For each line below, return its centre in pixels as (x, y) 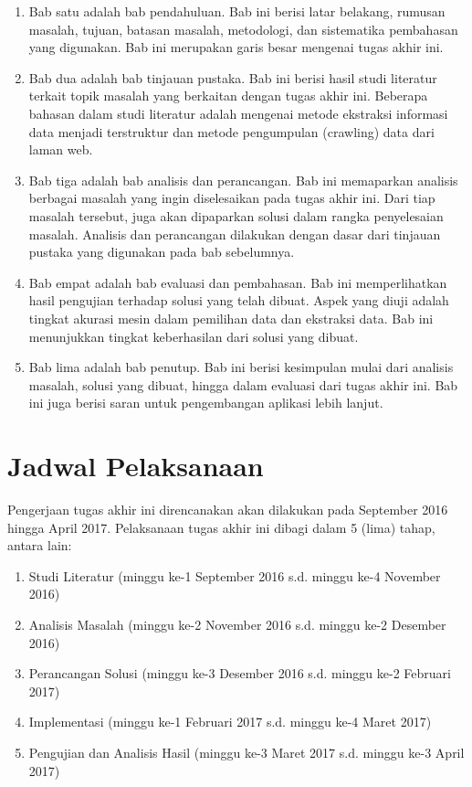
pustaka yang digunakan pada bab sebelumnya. (162, 252)
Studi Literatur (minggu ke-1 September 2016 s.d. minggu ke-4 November (235, 575)
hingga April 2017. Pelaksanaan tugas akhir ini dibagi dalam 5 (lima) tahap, (221, 527)
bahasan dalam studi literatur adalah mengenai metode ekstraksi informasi (238, 113)
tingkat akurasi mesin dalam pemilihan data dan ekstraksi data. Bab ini (231, 318)
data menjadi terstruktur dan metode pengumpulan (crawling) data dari (231, 131)
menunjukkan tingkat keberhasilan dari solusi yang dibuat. (194, 336)
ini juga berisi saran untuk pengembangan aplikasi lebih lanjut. (206, 403)
